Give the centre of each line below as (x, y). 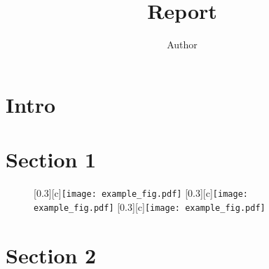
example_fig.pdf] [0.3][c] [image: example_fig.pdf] (150, 206)
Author (182, 44)
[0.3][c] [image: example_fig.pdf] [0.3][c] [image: (141, 193)
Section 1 (51, 159)
